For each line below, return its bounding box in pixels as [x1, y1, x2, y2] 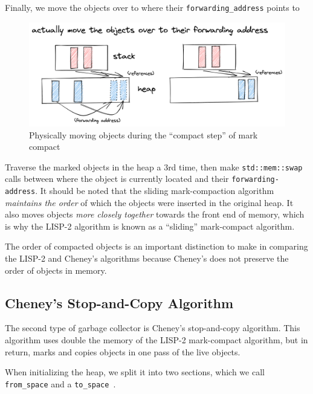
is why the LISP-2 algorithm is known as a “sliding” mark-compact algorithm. [5, 219, 295, 232]
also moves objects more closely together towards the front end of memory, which [5, 208, 305, 221]
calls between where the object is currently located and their [5, 172, 229, 185]
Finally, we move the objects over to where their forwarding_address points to [5, 1, 300, 13]
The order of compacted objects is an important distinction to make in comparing [5, 240, 308, 253]
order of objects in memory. [5, 263, 107, 276]
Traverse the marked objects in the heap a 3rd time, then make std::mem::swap [5, 160, 303, 173]
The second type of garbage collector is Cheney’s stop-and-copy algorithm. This [5, 321, 300, 334]
